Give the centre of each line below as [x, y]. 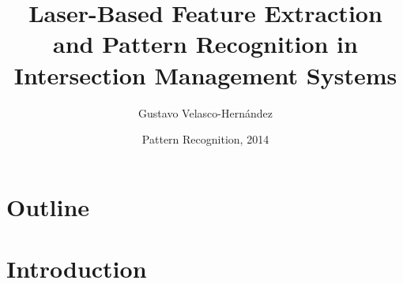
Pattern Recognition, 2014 [205, 139]
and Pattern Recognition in [205, 44]
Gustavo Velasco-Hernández [205, 112]
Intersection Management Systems [205, 75]
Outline [48, 206]
